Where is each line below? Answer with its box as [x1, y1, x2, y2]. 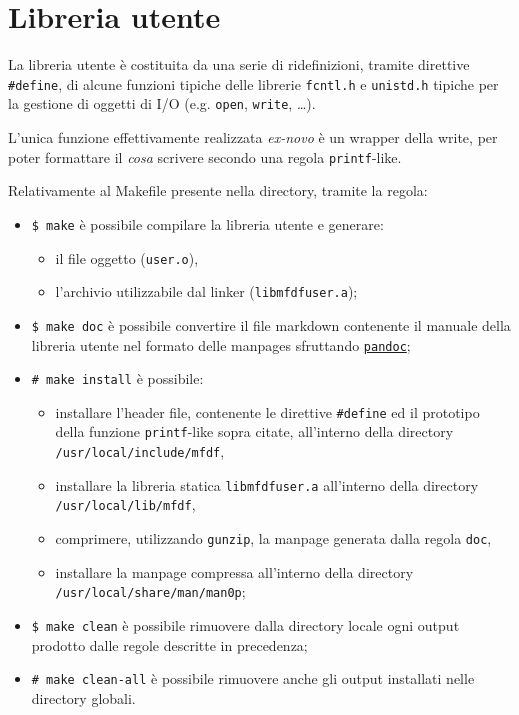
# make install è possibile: [31, 368, 204, 389]
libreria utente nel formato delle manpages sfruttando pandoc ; [31, 334, 411, 355]
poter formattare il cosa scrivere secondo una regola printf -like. [8, 146, 402, 167]
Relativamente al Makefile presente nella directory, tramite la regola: [8, 180, 428, 201]
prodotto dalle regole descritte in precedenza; [31, 634, 308, 655]
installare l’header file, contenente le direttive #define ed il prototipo [55, 401, 480, 422]
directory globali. [31, 687, 136, 708]
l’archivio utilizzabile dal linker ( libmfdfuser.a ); [55, 281, 358, 302]
